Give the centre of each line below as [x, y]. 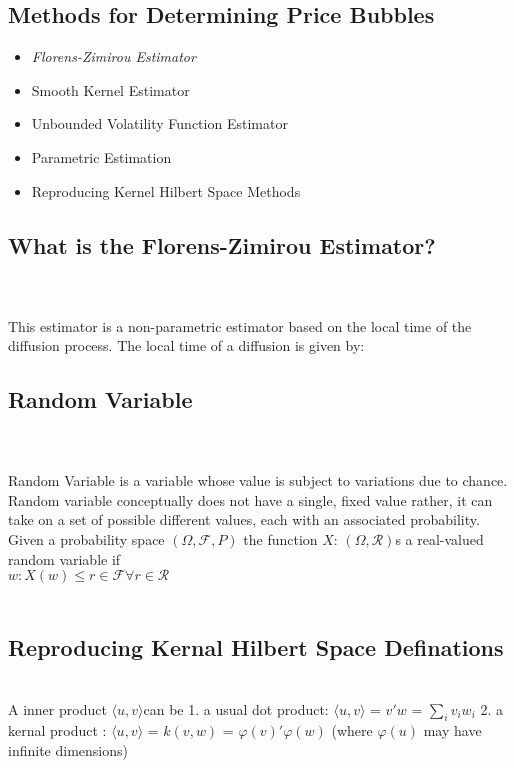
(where [352, 730]
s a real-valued [439, 538]
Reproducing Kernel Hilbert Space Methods [166, 190]
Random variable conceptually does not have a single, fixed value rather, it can [250, 499]
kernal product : [57, 730]
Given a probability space [86, 538]
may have [452, 730]
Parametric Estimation [101, 156]
